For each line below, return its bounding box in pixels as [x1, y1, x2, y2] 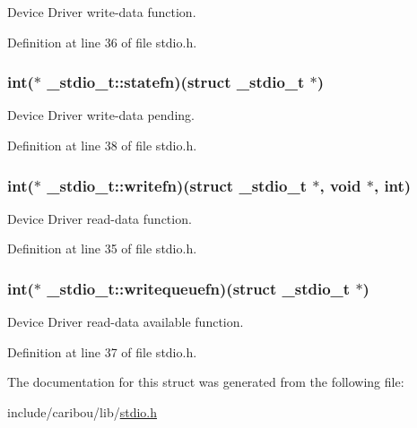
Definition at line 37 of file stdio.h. [7, 342, 197, 361]
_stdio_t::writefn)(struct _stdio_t [47, 174, 308, 196]
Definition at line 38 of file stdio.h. [7, 136, 197, 154]
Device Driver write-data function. [7, 3, 196, 21]
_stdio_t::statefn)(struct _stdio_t [47, 71, 305, 93]
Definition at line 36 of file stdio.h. [7, 32, 197, 51]
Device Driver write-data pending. [7, 106, 195, 124]
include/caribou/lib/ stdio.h [7, 403, 158, 421]
